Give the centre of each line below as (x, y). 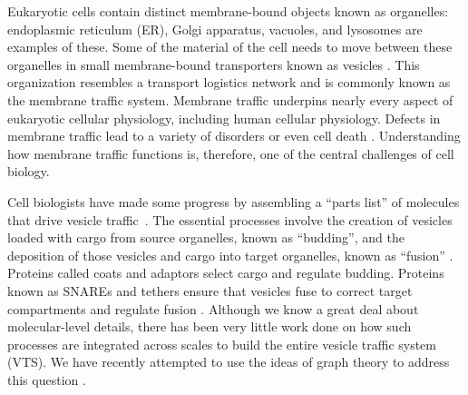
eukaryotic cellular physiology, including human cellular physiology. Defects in (224, 118)
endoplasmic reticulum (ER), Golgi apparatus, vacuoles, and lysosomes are (215, 29)
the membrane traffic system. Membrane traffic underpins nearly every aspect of (230, 99)
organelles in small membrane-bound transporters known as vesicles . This (214, 64)
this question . (47, 379)
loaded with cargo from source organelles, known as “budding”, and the (206, 237)
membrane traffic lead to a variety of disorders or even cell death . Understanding (234, 136)
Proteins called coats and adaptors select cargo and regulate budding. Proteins (226, 273)
